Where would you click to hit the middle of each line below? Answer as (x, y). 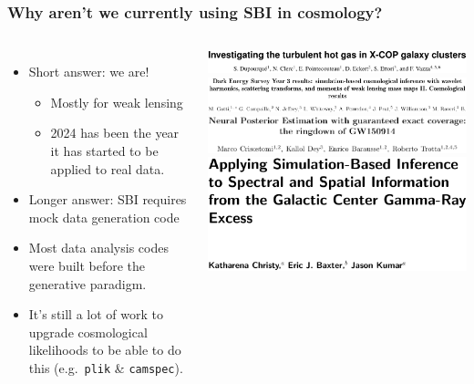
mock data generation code (104, 217)
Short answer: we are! (89, 72)
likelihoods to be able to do (105, 350)
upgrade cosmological (88, 332)
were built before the (87, 265)
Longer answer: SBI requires (108, 199)
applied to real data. (108, 168)
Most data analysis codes (98, 248)
